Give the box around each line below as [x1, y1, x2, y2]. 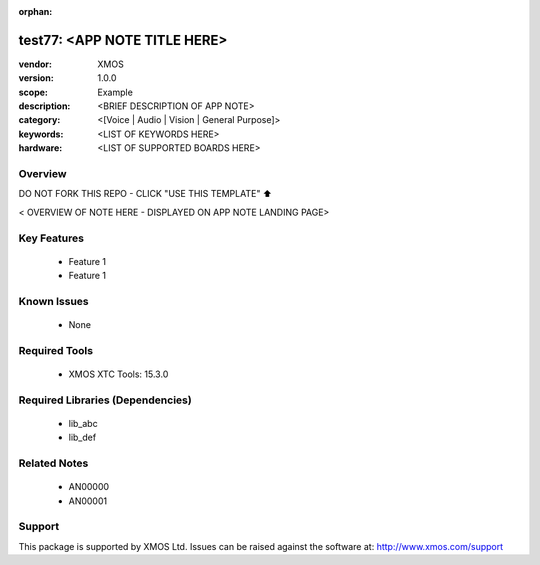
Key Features [18, 231, 85, 245]
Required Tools [18, 343, 94, 357]
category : [18, 114, 61, 126]
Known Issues [18, 294, 89, 308]
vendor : [18, 58, 52, 70]
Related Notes [18, 456, 89, 470]
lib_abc [68, 417, 99, 429]
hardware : [18, 142, 63, 154]
